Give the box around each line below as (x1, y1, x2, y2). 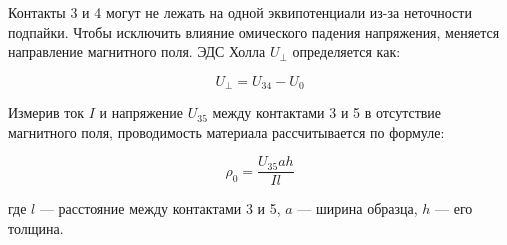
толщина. (8, 218, 64, 239)
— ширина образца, (297, 198, 418, 219)
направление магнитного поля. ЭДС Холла (8, 41, 266, 62)
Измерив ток (8, 102, 85, 123)
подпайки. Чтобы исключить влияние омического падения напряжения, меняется (8, 21, 500, 42)
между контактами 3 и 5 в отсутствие (212, 102, 442, 123)
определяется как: (292, 41, 401, 62)
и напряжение (99, 102, 184, 123)
